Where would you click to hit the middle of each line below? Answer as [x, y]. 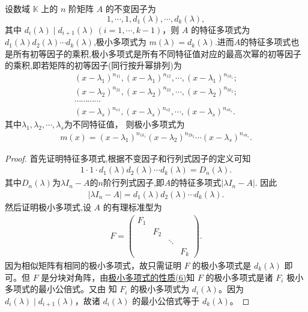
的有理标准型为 [132, 206]
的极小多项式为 [160, 289]
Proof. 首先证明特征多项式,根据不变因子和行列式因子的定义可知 [128, 158]
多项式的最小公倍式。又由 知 [61, 289]
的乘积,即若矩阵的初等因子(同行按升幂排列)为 [93, 65]
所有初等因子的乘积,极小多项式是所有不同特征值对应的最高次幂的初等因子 [157, 53]
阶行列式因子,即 [134, 182]
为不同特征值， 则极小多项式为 [124, 124]
